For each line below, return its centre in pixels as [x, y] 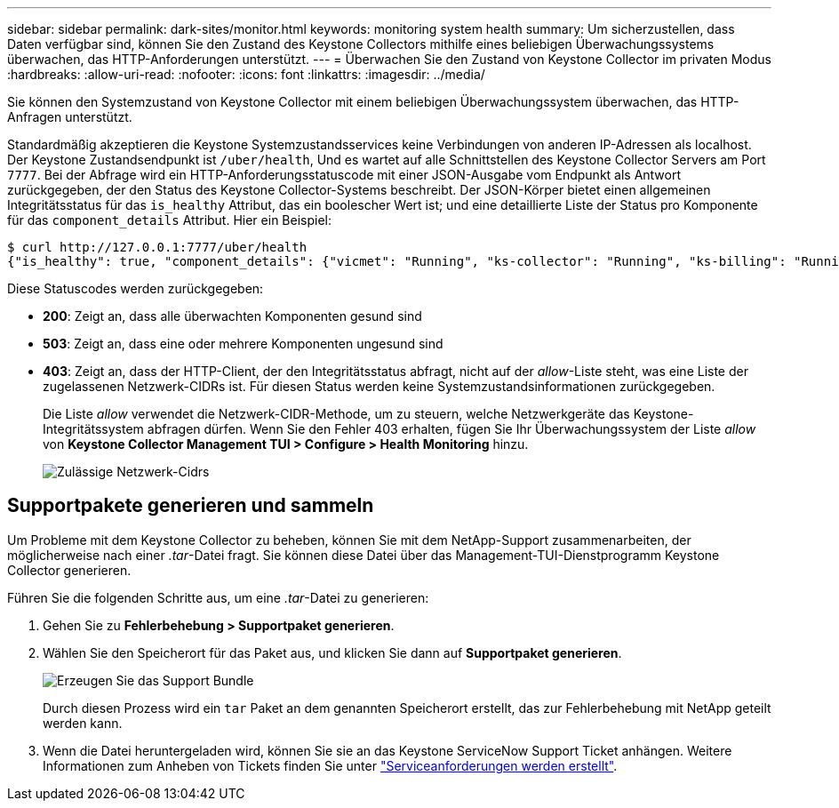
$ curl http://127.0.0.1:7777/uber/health [157, 247]
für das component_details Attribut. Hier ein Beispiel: [169, 220]
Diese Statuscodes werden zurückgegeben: [136, 288]
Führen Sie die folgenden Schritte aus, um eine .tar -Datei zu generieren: [218, 597]
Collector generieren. [69, 570]
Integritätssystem [93, 429]
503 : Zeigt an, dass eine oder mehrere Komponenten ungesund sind [243, 344]
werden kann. [83, 723]
